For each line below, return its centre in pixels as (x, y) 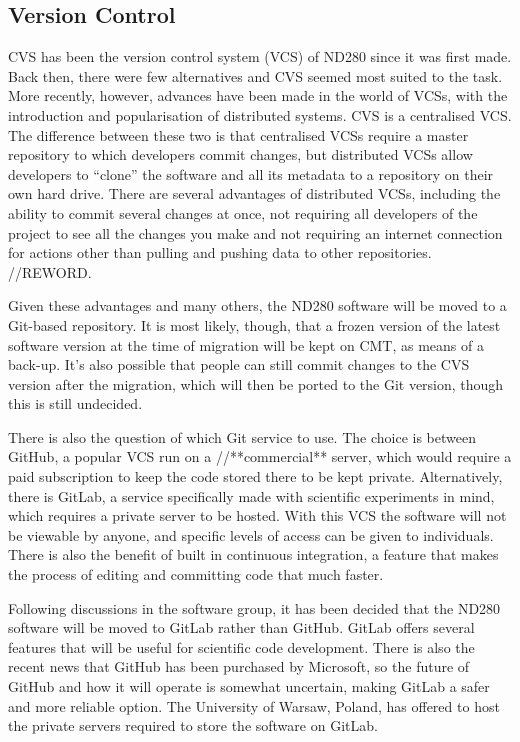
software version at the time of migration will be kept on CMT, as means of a (246, 344)
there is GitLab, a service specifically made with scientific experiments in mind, (251, 495)
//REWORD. (50, 271)
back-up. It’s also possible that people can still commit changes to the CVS (239, 364)
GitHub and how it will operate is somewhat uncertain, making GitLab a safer (249, 686)
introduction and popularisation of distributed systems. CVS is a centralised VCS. (260, 114)
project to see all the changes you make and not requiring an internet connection (255, 232)
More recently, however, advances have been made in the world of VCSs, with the (258, 95)
